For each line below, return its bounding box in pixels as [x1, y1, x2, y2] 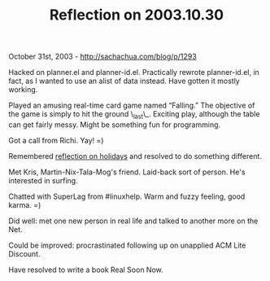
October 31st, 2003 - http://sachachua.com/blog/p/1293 [8, 51, 197, 62]
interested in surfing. [8, 175, 79, 185]
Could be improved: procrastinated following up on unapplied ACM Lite [8, 240, 246, 250]
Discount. [8, 248, 41, 258]
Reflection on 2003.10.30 [49, 6, 224, 24]
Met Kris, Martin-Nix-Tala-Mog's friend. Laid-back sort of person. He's [8, 167, 246, 177]
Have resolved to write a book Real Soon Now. [8, 265, 164, 274]
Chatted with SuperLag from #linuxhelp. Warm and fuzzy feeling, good [8, 191, 246, 201]
